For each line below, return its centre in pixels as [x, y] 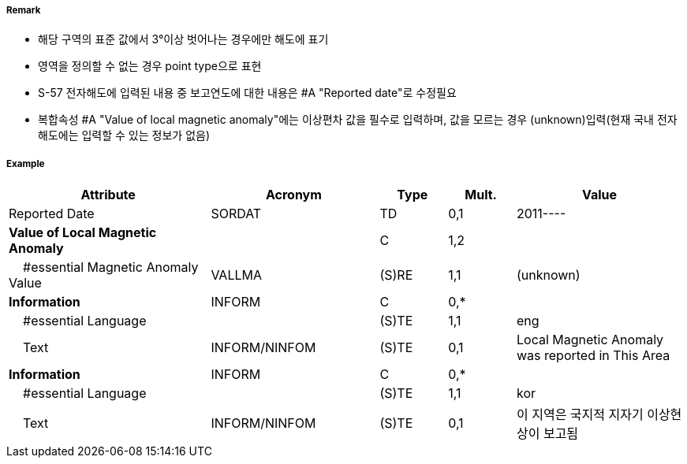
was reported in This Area [593, 356]
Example [26, 163]
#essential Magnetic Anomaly [111, 267]
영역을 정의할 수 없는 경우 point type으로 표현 [150, 66]
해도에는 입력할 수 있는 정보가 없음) [124, 135]
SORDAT [236, 214]
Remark [24, 10]
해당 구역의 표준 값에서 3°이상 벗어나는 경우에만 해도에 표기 [183, 39]
